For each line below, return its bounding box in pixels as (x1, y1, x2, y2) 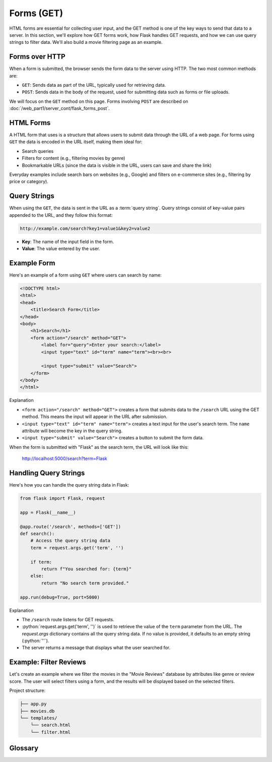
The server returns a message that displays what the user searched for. (22, 644, 171, 651)
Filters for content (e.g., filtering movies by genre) (22, 155, 125, 161)
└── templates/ (20, 715, 57, 721)
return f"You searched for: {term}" (41, 566, 132, 572)
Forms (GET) (9, 8, 63, 19)
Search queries (22, 148, 54, 154)
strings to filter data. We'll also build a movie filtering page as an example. (9, 39, 163, 45)
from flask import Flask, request (20, 496, 105, 501)
